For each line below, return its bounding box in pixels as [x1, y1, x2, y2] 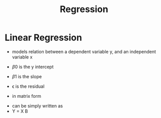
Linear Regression [5, 32, 83, 43]
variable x [12, 54, 33, 60]
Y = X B [12, 108, 28, 114]
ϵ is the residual [12, 83, 45, 89]
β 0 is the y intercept [12, 64, 54, 70]
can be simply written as [12, 102, 63, 109]
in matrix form [12, 93, 41, 99]
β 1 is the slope [12, 73, 42, 79]
